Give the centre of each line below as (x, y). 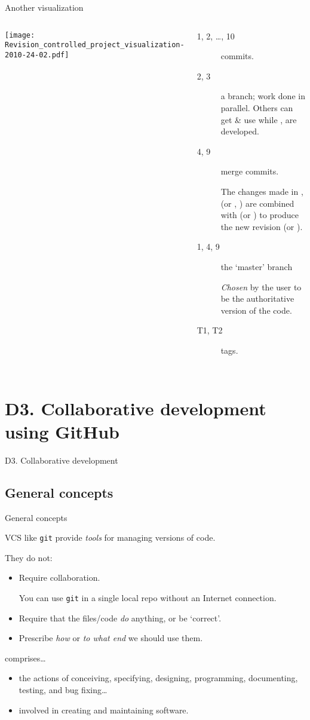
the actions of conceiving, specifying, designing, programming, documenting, (158, 678)
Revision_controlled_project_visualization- (95, 45)
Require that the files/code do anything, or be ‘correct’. (120, 618)
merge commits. (250, 171)
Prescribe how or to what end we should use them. (111, 638)
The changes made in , (262, 191)
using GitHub (62, 431)
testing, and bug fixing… (63, 690)
